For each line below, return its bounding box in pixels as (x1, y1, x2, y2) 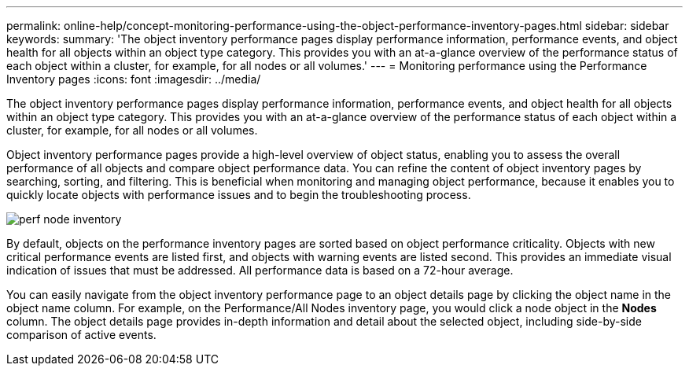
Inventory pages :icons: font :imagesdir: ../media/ (6, 72, 261, 86)
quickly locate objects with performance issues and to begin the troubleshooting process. (6, 188, 471, 201)
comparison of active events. (6, 328, 157, 341)
